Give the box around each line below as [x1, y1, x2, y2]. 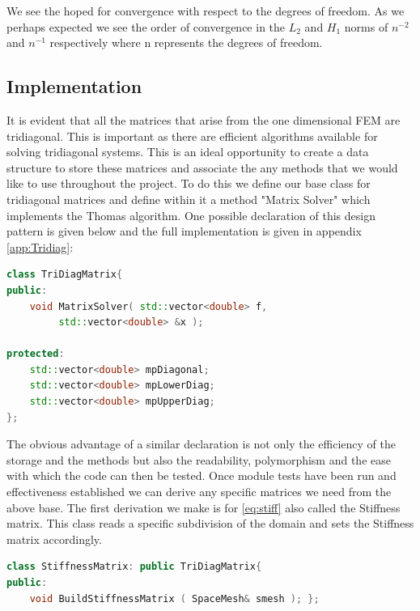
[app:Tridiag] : [6, 238, 74, 255]
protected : [6, 348, 65, 360]
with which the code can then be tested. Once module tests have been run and [6, 467, 397, 484]
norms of [344, 18, 388, 35]
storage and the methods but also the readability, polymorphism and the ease [6, 451, 391, 468]
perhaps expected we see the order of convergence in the [6, 18, 286, 35]
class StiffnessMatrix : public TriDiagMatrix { [6, 561, 262, 573]
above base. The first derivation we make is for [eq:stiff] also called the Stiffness [6, 499, 401, 516]
